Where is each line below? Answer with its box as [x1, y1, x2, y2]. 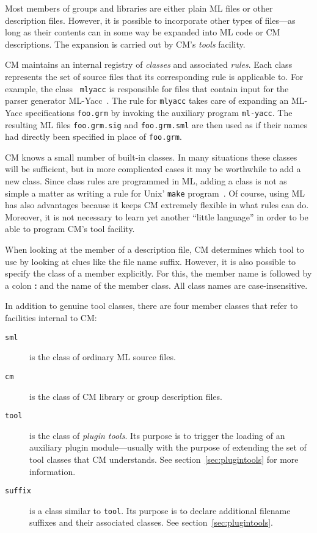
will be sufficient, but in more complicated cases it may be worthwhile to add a [5, 162, 301, 175]
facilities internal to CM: [5, 311, 97, 324]
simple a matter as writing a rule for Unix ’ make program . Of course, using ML [5, 186, 305, 199]
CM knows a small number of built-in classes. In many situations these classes [5, 150, 297, 163]
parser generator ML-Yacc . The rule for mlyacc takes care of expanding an [5, 94, 289, 107]
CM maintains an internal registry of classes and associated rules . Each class [5, 58, 293, 71]
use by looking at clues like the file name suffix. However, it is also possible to [5, 255, 296, 267]
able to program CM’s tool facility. [5, 222, 135, 235]
